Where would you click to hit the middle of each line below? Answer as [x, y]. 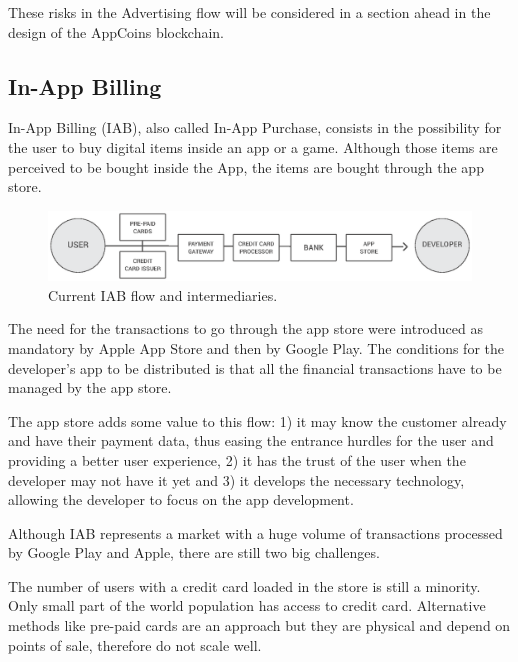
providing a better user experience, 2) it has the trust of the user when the [237, 459]
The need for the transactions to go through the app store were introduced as [245, 328]
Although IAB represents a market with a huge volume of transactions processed [255, 532]
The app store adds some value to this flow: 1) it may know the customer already [257, 420]
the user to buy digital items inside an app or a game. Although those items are [253, 146]
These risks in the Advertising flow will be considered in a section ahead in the [249, 12]
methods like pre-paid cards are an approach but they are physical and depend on [259, 625]
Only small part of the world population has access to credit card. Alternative [247, 605]
